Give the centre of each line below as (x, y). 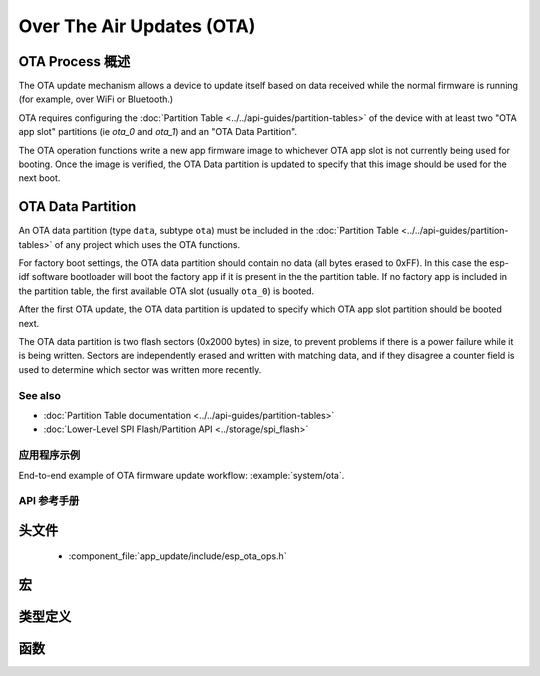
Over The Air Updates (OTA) (137, 26)
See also (40, 395)
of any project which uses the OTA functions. (147, 244)
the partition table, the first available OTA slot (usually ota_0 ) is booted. (166, 291)
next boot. (39, 178)
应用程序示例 (49, 455)
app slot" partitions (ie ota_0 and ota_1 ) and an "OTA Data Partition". (158, 132)
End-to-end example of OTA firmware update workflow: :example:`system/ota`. (181, 475)
